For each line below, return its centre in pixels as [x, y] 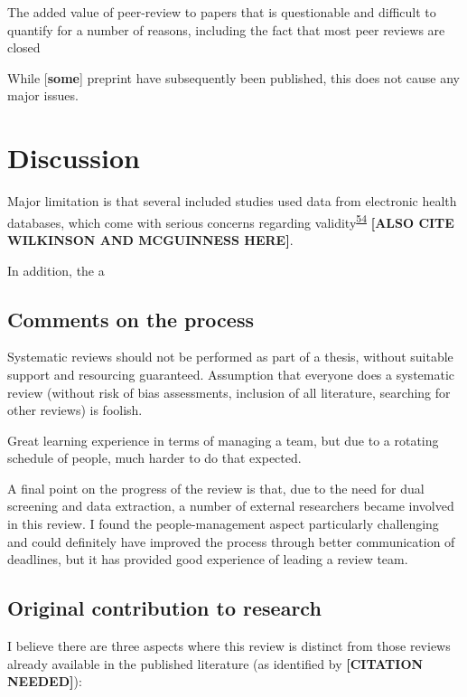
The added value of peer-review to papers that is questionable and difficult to [222, 12]
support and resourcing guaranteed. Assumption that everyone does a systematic [231, 374]
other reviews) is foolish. [75, 410]
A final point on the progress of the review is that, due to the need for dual [216, 488]
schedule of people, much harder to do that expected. [154, 458]
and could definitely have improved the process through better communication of [231, 541]
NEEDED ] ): [45, 681]
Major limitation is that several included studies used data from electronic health [232, 201]
